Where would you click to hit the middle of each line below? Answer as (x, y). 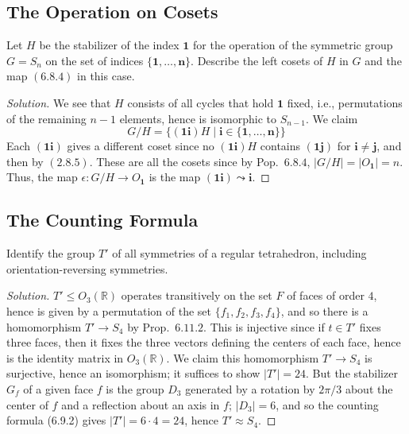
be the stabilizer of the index (109, 45)
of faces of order (326, 295)
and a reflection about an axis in (141, 404)
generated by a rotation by (250, 388)
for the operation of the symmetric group (293, 45)
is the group (135, 388)
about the (369, 388)
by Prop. (149, 326)
